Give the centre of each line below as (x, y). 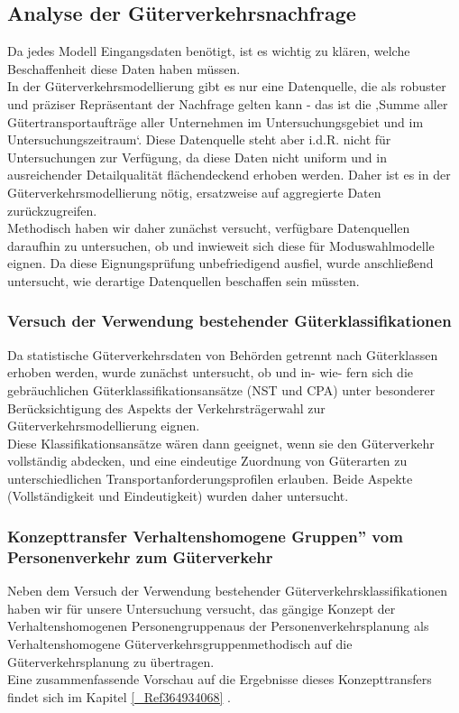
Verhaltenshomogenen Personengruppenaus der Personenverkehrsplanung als (218, 626)
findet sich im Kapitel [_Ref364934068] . (119, 696)
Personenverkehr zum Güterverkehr (140, 556)
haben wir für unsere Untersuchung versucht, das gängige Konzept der (202, 608)
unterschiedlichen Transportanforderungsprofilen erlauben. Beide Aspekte (210, 478)
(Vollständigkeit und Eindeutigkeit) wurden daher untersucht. (178, 496)
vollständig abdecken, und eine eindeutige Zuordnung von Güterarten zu (207, 461)
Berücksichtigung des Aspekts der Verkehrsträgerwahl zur (166, 407)
